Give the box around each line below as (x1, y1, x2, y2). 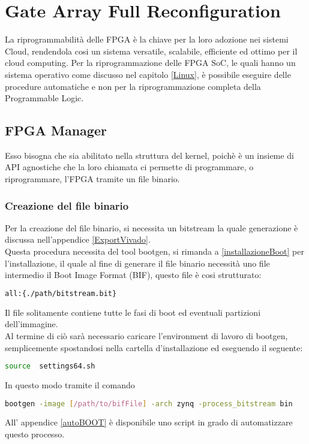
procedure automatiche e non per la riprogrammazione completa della (5, 80, 261, 92)
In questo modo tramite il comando (5, 378, 135, 391)
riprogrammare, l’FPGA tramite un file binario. (5, 173, 180, 185)
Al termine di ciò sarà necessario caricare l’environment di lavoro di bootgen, (5, 329, 288, 342)
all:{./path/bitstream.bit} (5, 289, 117, 298)
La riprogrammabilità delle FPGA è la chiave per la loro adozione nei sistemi (5, 33, 289, 46)
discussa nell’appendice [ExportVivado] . (5, 233, 151, 246)
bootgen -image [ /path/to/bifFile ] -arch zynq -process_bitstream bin (5, 399, 293, 408)
